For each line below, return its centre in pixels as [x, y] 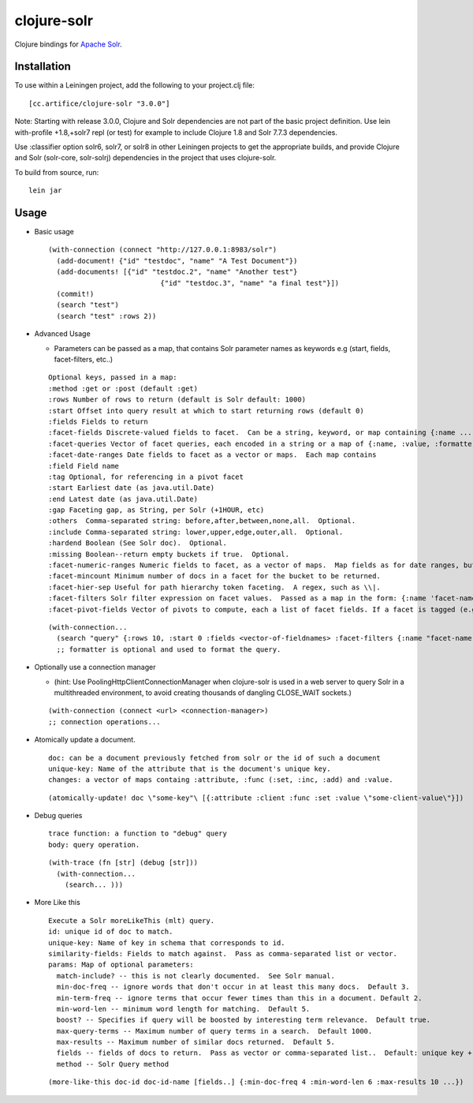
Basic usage [54, 232]
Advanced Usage [62, 334]
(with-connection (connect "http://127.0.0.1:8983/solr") [163, 250]
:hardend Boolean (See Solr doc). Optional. [138, 543]
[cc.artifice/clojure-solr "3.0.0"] [99, 103]
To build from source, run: [57, 172]
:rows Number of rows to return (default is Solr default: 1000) [177, 400]
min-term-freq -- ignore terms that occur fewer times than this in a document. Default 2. [239, 998]
